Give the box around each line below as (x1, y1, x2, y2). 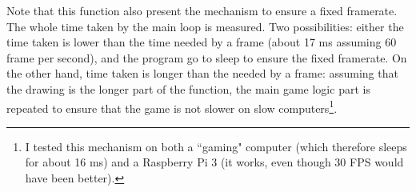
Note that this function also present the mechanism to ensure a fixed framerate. (6, 2, 398, 18)
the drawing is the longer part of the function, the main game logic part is (6, 80, 370, 97)
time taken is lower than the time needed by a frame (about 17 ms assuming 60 (6, 34, 397, 50)
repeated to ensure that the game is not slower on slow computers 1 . (6, 97, 338, 116)
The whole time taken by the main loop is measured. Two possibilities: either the (6, 18, 404, 34)
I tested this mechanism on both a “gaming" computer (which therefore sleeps (25, 138, 407, 154)
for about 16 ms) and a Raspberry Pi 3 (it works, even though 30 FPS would (25, 154, 404, 170)
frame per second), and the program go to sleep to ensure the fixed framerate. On (6, 49, 407, 66)
